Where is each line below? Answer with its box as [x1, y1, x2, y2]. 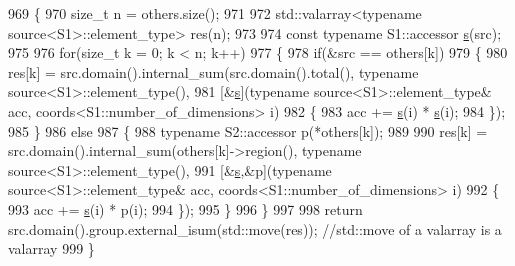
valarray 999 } [8, 238, 95, 259]
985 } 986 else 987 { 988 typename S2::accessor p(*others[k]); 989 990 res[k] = [8, 120, 488, 141]
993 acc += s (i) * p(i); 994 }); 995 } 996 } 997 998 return [8, 198, 363, 219]
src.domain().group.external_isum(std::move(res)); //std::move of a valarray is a [8, 218, 502, 239]
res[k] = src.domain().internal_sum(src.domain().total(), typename [8, 61, 419, 82]
